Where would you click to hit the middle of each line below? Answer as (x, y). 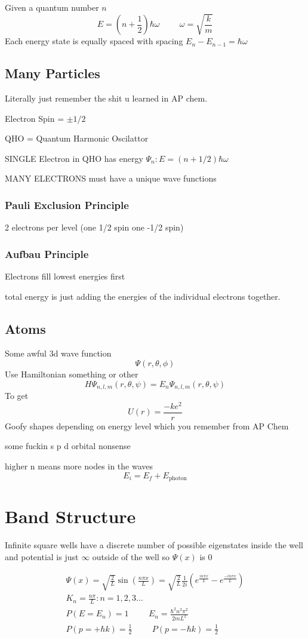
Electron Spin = (35, 118)
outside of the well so (131, 556)
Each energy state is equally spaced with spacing (94, 41)
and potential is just (42, 556)
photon (178, 479)
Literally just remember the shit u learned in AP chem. (106, 98)
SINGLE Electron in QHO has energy (74, 158)
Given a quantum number (52, 7)
